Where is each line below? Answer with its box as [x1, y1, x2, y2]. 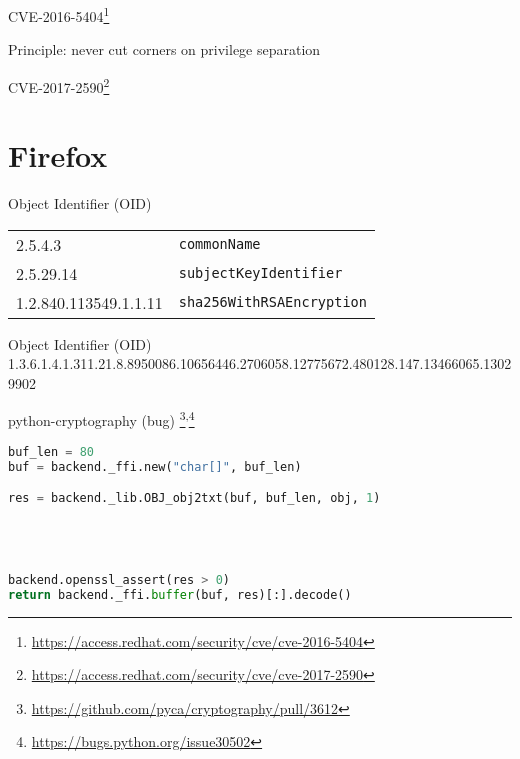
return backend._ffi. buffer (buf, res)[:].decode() [8, 587, 352, 602]
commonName [178, 236, 261, 253]
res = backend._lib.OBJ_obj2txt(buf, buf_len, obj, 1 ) [8, 491, 381, 506]
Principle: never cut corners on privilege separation [8, 39, 321, 60]
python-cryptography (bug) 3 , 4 [8, 407, 195, 431]
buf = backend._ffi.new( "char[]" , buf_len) [8, 459, 302, 474]
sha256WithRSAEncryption [178, 294, 367, 311]
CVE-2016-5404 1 [8, 3, 110, 26]
